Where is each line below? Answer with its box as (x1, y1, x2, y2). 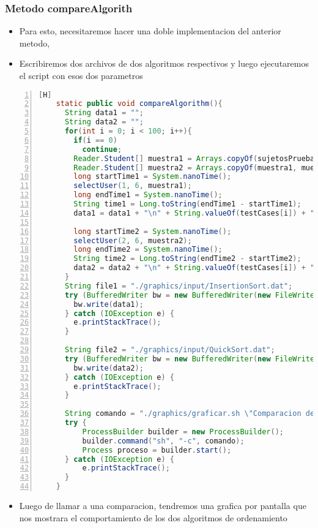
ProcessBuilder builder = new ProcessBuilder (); (82, 427, 284, 436)
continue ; (82, 145, 122, 154)
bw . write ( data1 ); (73, 300, 144, 309)
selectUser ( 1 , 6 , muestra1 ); (73, 181, 192, 190)
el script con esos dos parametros (19, 69, 143, 81)
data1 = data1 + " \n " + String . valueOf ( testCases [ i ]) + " (73, 208, 315, 217)
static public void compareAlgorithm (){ (56, 99, 223, 108)
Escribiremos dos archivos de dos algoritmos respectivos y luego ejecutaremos (19, 57, 309, 70)
